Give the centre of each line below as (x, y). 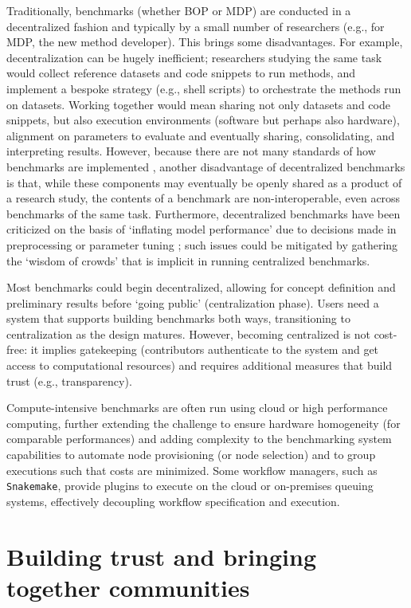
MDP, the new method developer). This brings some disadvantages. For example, (205, 42)
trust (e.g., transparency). (69, 380)
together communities (128, 587)
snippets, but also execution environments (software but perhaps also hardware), (203, 120)
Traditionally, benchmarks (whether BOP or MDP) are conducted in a (179, 10)
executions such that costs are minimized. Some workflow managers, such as (192, 470)
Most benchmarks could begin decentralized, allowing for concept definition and (201, 287)
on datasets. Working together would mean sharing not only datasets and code (198, 104)
